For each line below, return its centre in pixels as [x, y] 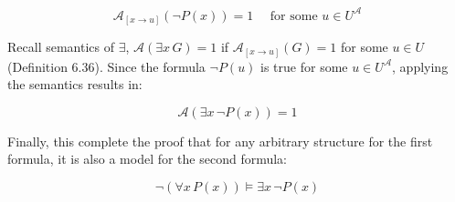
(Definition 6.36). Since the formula [106, 66]
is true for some [304, 66]
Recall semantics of [61, 47]
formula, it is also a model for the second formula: [148, 159]
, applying [420, 66]
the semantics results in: [75, 84]
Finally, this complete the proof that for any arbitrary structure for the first [220, 141]
